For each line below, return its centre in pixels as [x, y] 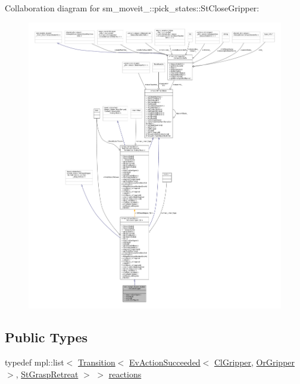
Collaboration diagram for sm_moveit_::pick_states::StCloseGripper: [132, 8]
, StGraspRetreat [47, 374]
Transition [96, 362]
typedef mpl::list [35, 362]
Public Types [46, 337]
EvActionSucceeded [165, 362]
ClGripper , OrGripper [254, 362]
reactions [125, 374]
